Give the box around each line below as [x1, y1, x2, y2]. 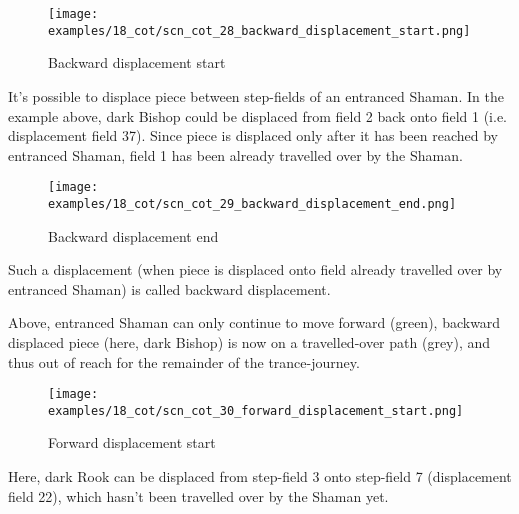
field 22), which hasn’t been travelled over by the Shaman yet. [8, 485, 389, 506]
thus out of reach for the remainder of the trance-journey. [8, 351, 360, 372]
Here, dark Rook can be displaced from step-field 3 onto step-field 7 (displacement [8, 466, 512, 487]
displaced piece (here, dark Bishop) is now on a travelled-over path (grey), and [8, 331, 491, 352]
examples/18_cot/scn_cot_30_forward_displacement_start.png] [48, 403, 464, 418]
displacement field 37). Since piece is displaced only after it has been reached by [8, 125, 498, 146]
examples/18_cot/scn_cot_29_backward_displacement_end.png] [48, 196, 457, 211]
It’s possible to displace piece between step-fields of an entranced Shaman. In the [8, 85, 504, 106]
